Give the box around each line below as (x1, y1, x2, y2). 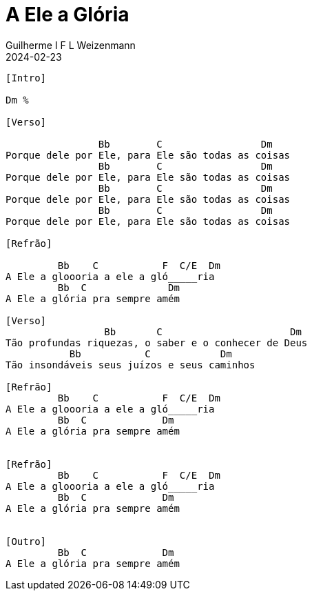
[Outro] (6, 535, 47, 547)
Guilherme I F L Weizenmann (6, 39, 136, 51)
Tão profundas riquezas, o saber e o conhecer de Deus (6, 337, 308, 348)
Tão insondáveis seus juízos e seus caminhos (6, 359, 256, 370)
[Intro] (6, 72, 47, 83)
